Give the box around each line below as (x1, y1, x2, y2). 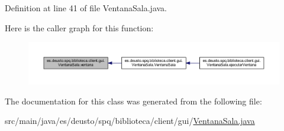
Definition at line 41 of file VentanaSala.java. (5, 2, 167, 14)
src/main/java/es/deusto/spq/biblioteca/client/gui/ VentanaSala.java (5, 114, 255, 127)
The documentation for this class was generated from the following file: (5, 94, 262, 107)
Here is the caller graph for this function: (5, 21, 154, 34)
